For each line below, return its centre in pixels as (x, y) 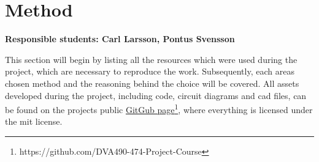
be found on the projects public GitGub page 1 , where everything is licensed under (159, 109)
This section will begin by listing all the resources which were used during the (151, 59)
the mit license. (34, 121)
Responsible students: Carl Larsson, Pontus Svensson (120, 39)
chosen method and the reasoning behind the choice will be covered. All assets (152, 83)
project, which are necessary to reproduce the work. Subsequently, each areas (150, 71)
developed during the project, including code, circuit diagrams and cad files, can (156, 95)
